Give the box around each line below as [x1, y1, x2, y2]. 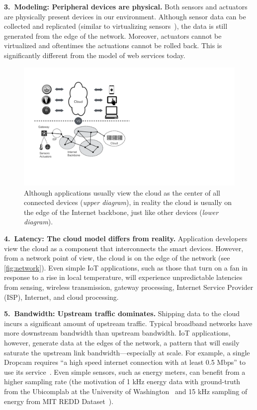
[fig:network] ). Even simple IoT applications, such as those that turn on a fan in [4, 262, 248, 273]
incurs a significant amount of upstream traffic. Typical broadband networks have [4, 318, 253, 328]
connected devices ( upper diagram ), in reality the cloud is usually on [24, 197, 232, 207]
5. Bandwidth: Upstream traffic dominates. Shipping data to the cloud [4, 308, 240, 319]
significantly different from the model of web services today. [4, 50, 185, 60]
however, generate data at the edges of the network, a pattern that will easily [4, 337, 240, 347]
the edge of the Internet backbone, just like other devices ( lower [24, 206, 219, 217]
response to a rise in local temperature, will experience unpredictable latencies [4, 272, 243, 282]
